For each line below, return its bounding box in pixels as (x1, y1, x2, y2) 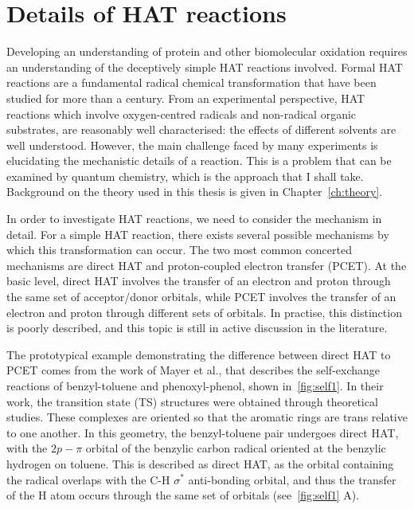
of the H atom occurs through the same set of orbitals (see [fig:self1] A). (6, 487, 360, 503)
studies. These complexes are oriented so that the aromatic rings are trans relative (6, 409, 408, 425)
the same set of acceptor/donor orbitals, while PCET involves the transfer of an (6, 288, 396, 305)
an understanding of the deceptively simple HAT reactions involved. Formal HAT (6, 58, 403, 75)
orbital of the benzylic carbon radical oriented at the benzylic (85, 440, 386, 456)
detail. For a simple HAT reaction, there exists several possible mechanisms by (6, 225, 389, 242)
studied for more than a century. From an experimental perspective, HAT (6, 89, 365, 106)
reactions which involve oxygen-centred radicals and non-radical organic (6, 105, 357, 122)
